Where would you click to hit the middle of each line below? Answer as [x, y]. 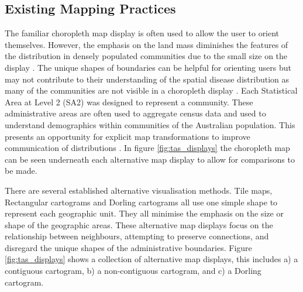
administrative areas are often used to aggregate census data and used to [135, 113]
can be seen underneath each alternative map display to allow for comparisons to [150, 159]
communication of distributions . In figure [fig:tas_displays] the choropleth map [147, 148]
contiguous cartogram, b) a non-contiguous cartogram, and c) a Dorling [133, 271]
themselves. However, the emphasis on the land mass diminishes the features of [147, 44]
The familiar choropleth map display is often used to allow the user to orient [142, 33]
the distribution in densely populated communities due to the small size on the [146, 56]
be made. [21, 171]
